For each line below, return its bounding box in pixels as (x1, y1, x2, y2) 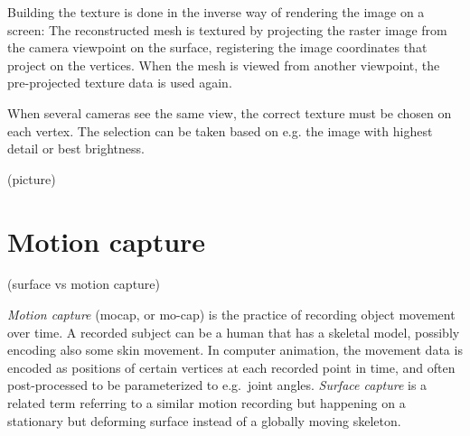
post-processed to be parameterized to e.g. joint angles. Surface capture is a (7, 376, 428, 394)
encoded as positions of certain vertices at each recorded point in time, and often (7, 357, 456, 376)
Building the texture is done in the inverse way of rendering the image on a (7, 3, 425, 21)
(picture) (7, 169, 56, 188)
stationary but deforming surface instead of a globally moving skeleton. (7, 411, 401, 430)
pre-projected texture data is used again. (7, 73, 232, 92)
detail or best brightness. (7, 139, 145, 158)
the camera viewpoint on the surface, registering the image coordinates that (7, 38, 428, 57)
